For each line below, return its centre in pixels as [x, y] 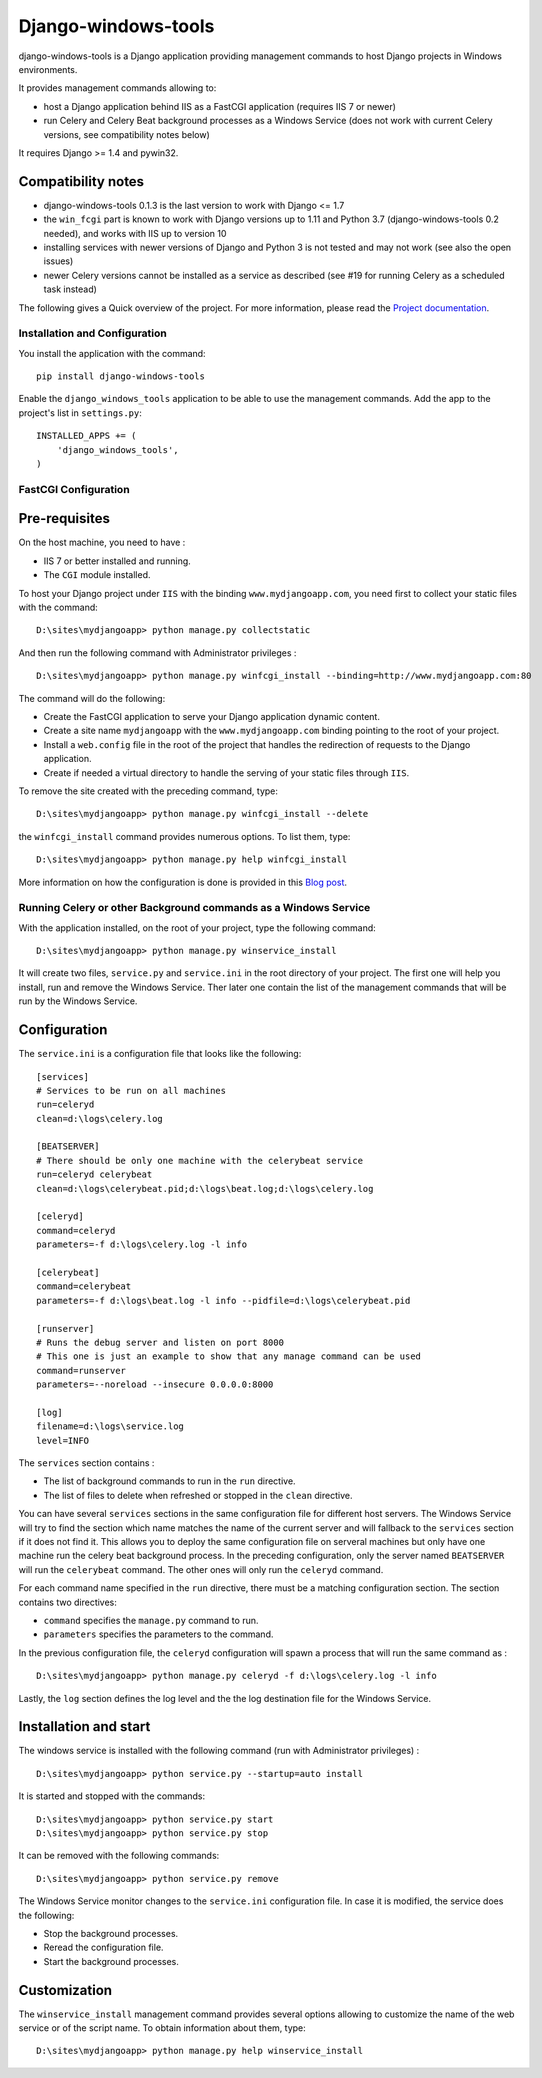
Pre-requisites [64, 518]
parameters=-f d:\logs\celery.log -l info [142, 1244]
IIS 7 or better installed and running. [117, 561]
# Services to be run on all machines [131, 1090]
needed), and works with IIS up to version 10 [135, 233]
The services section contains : [86, 1463]
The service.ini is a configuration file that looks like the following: [160, 1054]
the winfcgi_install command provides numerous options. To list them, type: [184, 836]
